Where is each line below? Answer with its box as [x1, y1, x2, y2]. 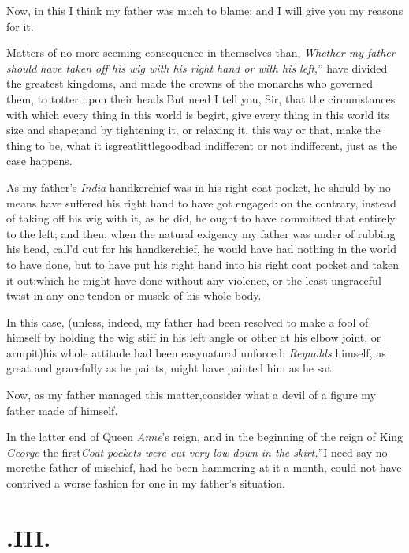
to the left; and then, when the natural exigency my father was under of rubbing [6, 225, 396, 241]
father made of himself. [6, 402, 118, 418]
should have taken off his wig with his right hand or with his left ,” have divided [6, 59, 388, 76]
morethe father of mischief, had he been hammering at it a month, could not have [6, 459, 402, 476]
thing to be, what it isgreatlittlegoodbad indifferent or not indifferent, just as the [6, 136, 397, 153]
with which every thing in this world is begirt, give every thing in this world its [6, 106, 389, 122]
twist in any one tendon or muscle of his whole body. [6, 287, 262, 304]
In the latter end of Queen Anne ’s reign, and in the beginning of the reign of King [6, 428, 403, 445]
